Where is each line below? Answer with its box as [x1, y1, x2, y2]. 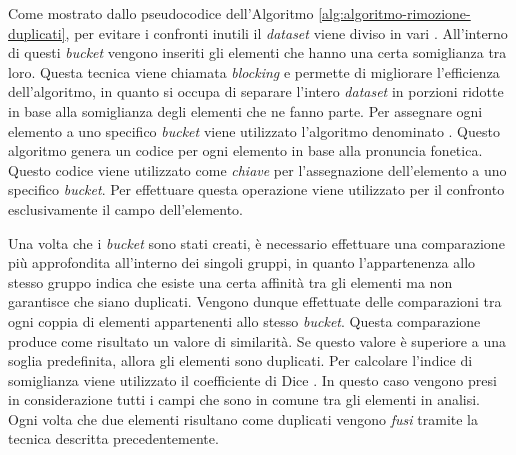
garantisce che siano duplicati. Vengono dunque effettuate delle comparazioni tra [8, 291, 502, 312]
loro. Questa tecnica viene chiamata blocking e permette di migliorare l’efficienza [8, 61, 500, 82]
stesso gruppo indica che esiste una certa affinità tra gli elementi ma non [8, 271, 453, 292]
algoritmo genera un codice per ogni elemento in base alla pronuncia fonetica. [8, 140, 483, 161]
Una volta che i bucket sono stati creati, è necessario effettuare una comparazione [8, 232, 505, 253]
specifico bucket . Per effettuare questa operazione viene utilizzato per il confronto [8, 179, 505, 200]
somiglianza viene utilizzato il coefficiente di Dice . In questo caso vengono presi [8, 369, 497, 390]
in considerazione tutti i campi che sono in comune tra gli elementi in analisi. [8, 389, 481, 410]
